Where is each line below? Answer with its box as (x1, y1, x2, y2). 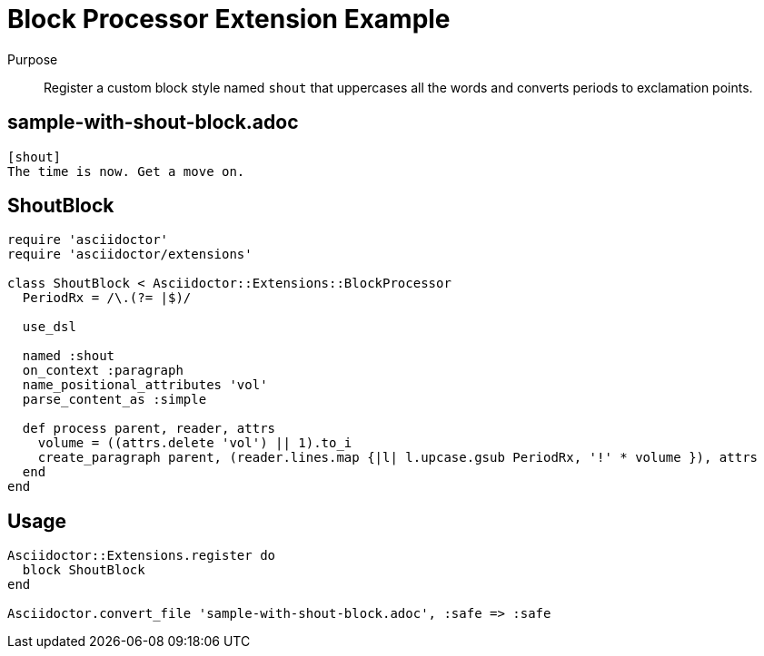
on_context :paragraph (22, 363, 184, 378)
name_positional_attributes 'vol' (22, 377, 268, 393)
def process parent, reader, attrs (22, 421, 276, 436)
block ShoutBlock (22, 563, 145, 578)
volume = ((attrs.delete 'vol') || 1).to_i (37, 436, 352, 451)
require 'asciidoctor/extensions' (7, 247, 253, 262)
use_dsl (22, 319, 76, 335)
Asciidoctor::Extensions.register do (7, 548, 276, 563)
